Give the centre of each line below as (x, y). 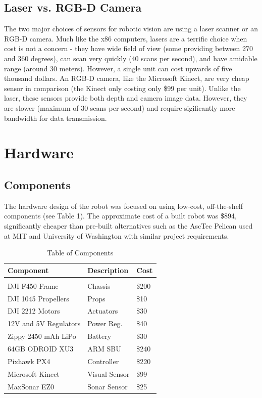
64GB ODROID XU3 (41, 348)
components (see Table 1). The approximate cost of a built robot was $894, (120, 216)
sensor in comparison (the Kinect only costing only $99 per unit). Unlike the (122, 88)
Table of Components (80, 253)
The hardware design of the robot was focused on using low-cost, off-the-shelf (124, 206)
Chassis (99, 285)
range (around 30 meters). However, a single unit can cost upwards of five (118, 68)
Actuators (103, 311)
